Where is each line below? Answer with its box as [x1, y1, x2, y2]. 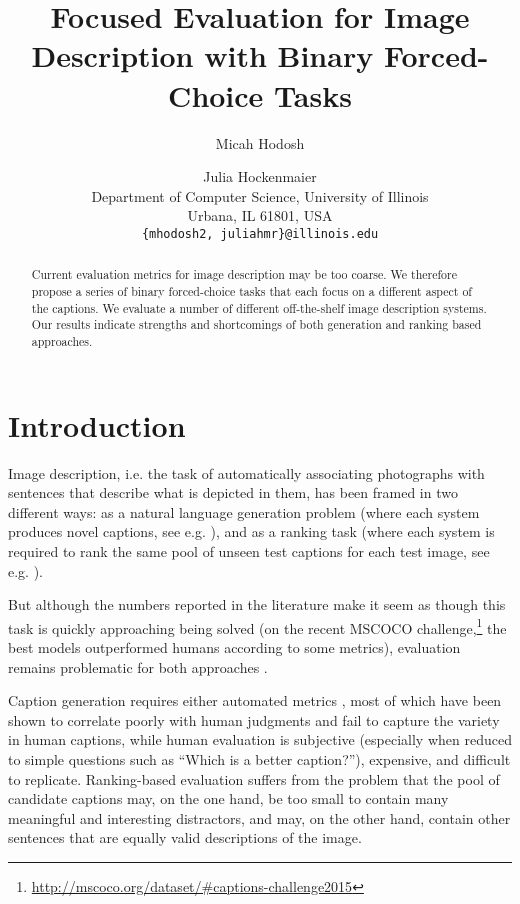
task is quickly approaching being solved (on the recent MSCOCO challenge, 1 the [8, 614, 507, 638]
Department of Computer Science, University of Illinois [91, 185, 429, 206]
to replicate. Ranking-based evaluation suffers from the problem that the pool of [8, 768, 500, 789]
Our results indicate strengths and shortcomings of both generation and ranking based [31, 316, 482, 333]
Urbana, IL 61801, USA [187, 205, 333, 226]
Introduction [8, 404, 186, 445]
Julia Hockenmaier [203, 166, 317, 187]
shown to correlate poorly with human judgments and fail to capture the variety [8, 709, 500, 730]
